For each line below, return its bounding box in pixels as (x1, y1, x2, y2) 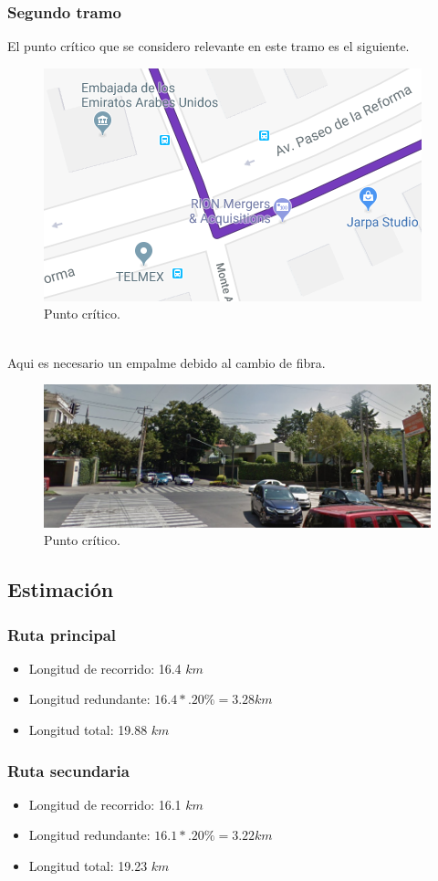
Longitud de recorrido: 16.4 (28, 658, 182, 677)
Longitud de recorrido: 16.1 (28, 794, 182, 813)
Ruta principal (7, 623, 117, 645)
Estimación (7, 575, 114, 603)
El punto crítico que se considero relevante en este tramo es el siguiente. (7, 37, 410, 56)
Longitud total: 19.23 (28, 856, 148, 876)
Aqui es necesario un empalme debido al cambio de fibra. (7, 352, 326, 372)
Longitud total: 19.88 (28, 720, 148, 739)
